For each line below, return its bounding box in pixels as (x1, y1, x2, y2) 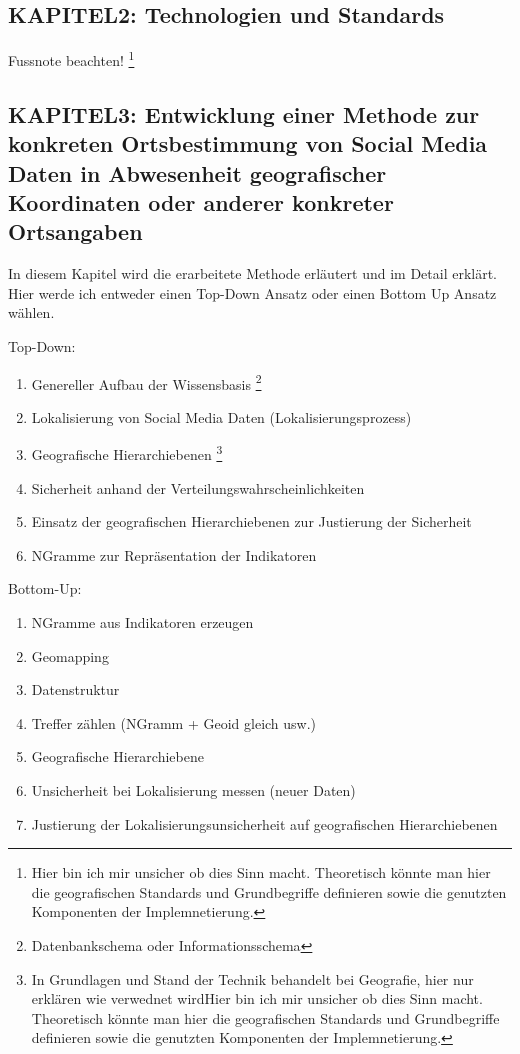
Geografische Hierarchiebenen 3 (31, 441, 223, 465)
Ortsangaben (8, 216, 143, 247)
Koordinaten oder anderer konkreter (8, 187, 394, 218)
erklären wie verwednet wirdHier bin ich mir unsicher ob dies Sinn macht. (31, 988, 483, 1009)
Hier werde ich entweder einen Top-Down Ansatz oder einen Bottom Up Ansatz (8, 282, 497, 303)
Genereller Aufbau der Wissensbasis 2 (31, 370, 262, 394)
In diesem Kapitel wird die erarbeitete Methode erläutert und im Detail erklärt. (8, 263, 498, 284)
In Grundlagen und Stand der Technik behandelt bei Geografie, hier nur (31, 968, 474, 989)
